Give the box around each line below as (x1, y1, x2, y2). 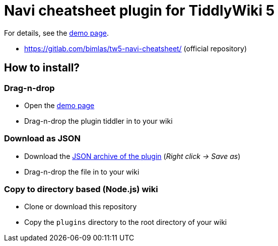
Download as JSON (4, 133, 81, 144)
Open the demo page (24, 101, 95, 110)
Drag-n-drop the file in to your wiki (24, 167, 140, 176)
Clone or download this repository (24, 202, 137, 211)
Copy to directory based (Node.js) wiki (4, 184, 158, 195)
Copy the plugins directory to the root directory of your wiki (24, 218, 227, 227)
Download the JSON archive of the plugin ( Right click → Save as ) (24, 151, 241, 160)
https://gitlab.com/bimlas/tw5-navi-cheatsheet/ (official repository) (24, 44, 247, 53)
